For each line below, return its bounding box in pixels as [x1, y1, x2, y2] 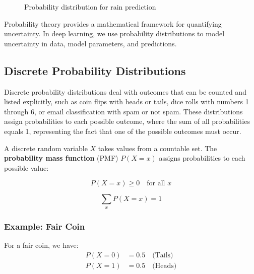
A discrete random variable [4, 143, 88, 153]
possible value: [4, 162, 49, 173]
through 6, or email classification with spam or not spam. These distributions [4, 106, 243, 116]
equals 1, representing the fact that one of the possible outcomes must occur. [4, 125, 241, 136]
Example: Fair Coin [4, 220, 85, 232]
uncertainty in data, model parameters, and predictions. [4, 38, 177, 48]
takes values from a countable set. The [98, 143, 217, 153]
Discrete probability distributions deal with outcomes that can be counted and [4, 86, 246, 97]
